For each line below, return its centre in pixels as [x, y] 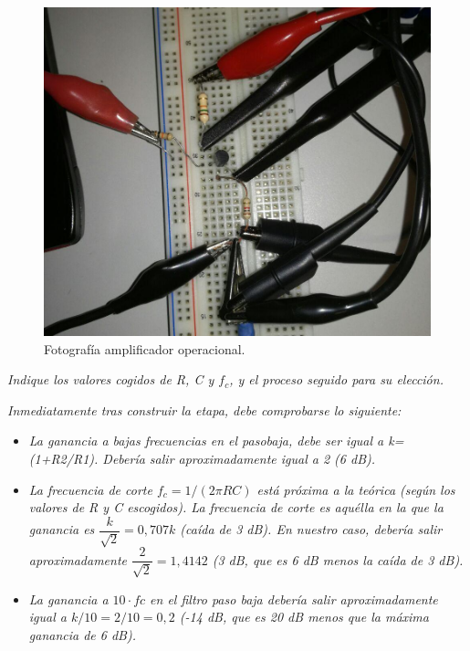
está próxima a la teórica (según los [356, 489]
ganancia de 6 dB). [82, 634]
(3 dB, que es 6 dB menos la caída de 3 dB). [338, 559]
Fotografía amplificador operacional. [145, 348]
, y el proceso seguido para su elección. [336, 379]
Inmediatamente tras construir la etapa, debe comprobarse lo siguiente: [204, 409]
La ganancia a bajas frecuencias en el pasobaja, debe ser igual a [206, 441]
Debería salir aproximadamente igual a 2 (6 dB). [239, 458]
